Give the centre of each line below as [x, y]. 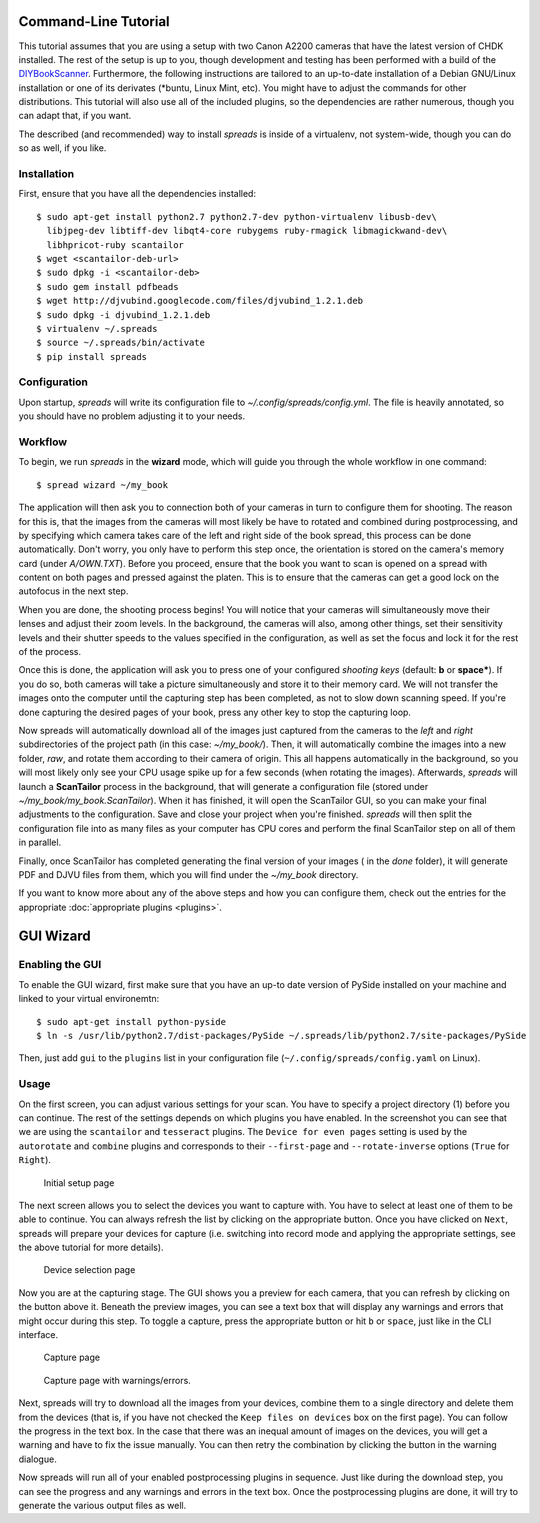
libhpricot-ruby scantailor [115, 244]
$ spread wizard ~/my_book [102, 484]
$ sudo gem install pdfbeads [107, 286]
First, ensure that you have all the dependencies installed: [137, 194]
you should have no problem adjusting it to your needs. [132, 416]
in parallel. [40, 842]
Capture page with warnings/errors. [117, 1380]
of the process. [50, 652]
